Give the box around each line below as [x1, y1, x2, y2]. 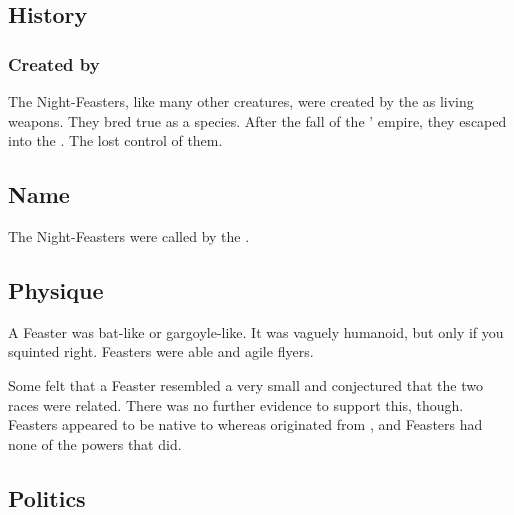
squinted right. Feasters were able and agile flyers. [8, 341, 314, 362]
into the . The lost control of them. [8, 130, 223, 151]
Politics [8, 482, 86, 513]
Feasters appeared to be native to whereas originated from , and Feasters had [8, 414, 483, 435]
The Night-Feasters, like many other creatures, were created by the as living [8, 91, 474, 111]
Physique [8, 274, 104, 305]
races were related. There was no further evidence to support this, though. [8, 394, 464, 415]
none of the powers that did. [8, 433, 182, 454]
